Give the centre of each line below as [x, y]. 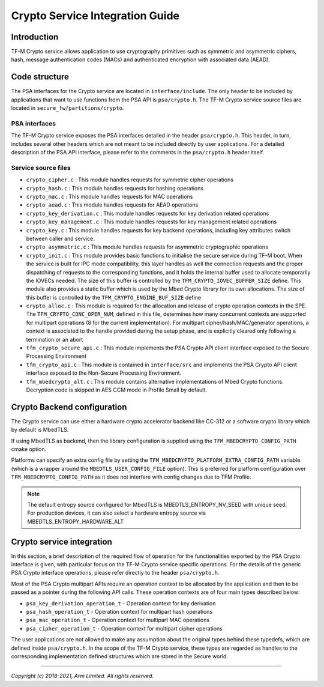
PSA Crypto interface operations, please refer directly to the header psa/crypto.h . [115, 573]
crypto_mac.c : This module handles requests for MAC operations [109, 196]
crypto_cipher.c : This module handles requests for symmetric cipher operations [130, 180]
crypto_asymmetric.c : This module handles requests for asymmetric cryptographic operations [147, 247]
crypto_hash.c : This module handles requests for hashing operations [115, 188]
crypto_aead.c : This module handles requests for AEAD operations [112, 205]
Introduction [35, 37]
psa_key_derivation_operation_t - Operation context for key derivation [121, 603]
